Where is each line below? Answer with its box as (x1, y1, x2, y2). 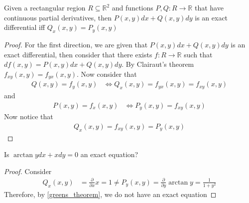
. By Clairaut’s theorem (122, 59, 194, 69)
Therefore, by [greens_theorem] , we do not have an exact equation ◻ (4, 189, 217, 200)
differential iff (4, 22, 45, 32)
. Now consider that (77, 68, 137, 79)
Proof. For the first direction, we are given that (4, 39, 148, 49)
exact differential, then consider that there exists (4, 49, 152, 59)
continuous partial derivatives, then (4, 12, 112, 22)
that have (194, 2, 224, 12)
